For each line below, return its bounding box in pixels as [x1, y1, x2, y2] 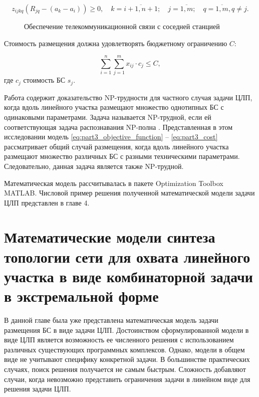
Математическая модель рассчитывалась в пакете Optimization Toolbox [4, 177, 223, 188]
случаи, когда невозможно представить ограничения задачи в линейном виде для [4, 373, 250, 384]
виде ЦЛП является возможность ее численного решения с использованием [4, 334, 234, 345]
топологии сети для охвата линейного [4, 246, 250, 267]
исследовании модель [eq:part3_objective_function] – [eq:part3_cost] [4, 131, 218, 142]
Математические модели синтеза [4, 227, 215, 247]
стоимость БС [23, 75, 66, 85]
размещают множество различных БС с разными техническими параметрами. [4, 151, 240, 161]
